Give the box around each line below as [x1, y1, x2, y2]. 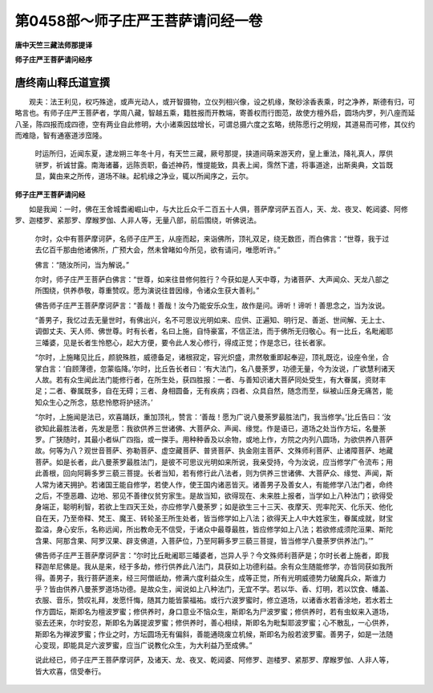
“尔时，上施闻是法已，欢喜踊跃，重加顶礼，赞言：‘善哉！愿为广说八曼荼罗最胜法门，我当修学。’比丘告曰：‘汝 [34, 412, 392, 422]
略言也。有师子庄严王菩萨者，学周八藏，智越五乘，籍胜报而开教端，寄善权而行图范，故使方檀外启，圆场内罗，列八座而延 [14, 108, 415, 118]
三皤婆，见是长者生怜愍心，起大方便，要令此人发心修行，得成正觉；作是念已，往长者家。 [34, 337, 330, 347]
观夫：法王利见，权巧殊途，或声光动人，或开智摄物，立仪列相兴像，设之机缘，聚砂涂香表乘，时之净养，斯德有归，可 [28, 96, 415, 106]
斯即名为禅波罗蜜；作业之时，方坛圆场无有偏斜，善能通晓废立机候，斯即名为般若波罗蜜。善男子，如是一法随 [34, 629, 393, 638]
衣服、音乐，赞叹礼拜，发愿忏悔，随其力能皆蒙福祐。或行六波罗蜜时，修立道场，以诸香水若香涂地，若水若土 [34, 595, 393, 605]
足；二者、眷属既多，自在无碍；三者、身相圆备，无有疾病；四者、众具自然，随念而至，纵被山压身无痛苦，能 [34, 386, 393, 396]
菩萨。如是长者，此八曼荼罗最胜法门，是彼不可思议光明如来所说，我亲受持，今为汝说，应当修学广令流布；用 [34, 457, 393, 467]
